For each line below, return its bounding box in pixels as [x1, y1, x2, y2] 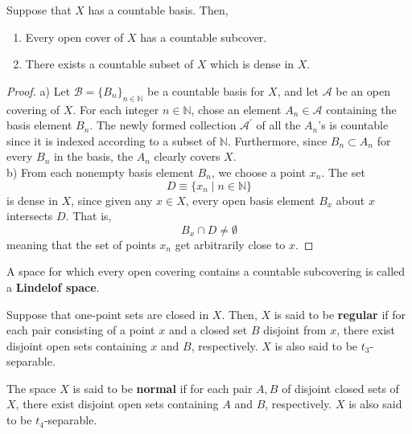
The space [6, 379, 56, 396]
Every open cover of [25, 28, 124, 45]
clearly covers [154, 148, 220, 165]
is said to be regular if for [274, 305, 406, 322]
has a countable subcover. [140, 28, 267, 45]
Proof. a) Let [6, 82, 71, 99]
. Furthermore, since [227, 132, 328, 149]
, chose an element [191, 100, 282, 117]
